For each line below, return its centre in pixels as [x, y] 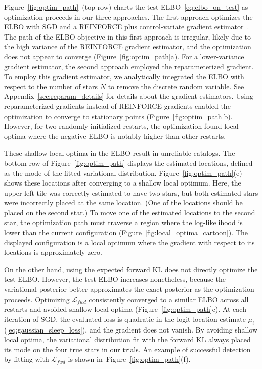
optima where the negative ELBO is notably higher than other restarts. [115, 136]
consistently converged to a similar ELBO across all [169, 299]
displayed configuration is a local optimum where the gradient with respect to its [129, 242]
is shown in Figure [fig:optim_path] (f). [129, 359]
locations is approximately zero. [53, 252]
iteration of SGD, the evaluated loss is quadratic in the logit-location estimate [125, 319]
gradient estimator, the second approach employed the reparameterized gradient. [129, 66]
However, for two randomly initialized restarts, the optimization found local [121, 126]
